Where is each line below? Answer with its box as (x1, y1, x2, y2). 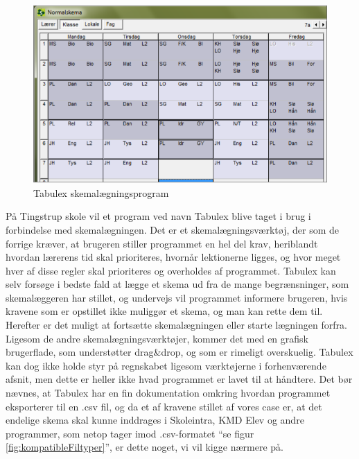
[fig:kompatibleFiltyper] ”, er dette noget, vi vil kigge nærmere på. (6, 440, 283, 454)
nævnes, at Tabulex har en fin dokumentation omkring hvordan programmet (6, 386, 331, 400)
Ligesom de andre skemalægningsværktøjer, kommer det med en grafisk (6, 331, 308, 345)
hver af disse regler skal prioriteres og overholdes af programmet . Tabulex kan (6, 263, 336, 277)
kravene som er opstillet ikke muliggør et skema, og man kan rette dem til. (6, 304, 323, 318)
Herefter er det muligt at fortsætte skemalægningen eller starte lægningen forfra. (6, 318, 347, 332)
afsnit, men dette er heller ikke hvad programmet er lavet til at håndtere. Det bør (6, 372, 353, 386)
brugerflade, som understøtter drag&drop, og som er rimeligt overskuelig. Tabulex (6, 345, 353, 359)
